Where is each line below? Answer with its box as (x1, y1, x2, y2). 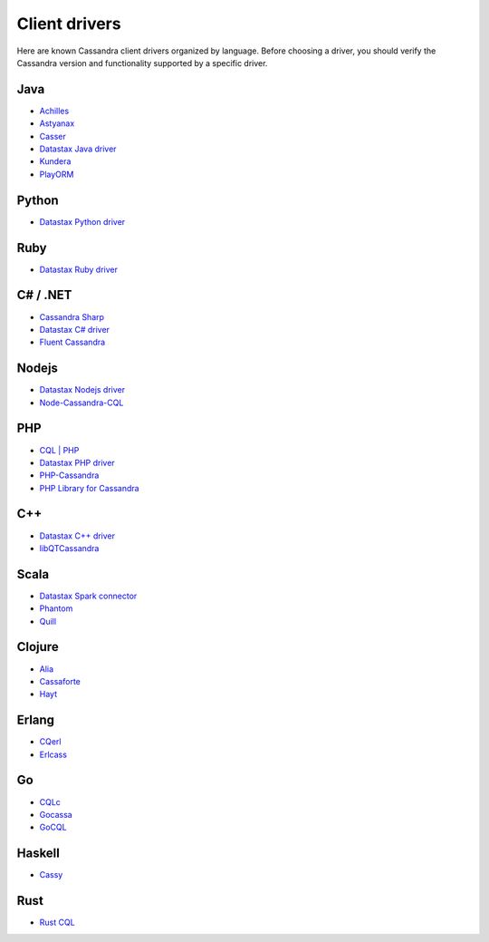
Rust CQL (39, 917, 76, 928)
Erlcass (39, 749, 68, 760)
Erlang (16, 713, 54, 728)
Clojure (16, 639, 59, 655)
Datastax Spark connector (39, 590, 138, 601)
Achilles (39, 105, 70, 116)
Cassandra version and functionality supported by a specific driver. (16, 57, 268, 68)
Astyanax (39, 118, 75, 129)
